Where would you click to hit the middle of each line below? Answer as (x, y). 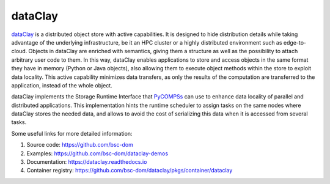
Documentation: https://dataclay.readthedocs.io (87, 162)
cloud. (19, 51)
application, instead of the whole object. (62, 85)
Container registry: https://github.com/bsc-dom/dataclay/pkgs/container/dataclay (130, 171)
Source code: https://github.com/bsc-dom (80, 145)
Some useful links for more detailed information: (72, 133)
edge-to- (295, 42)
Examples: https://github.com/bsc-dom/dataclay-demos (97, 153)
